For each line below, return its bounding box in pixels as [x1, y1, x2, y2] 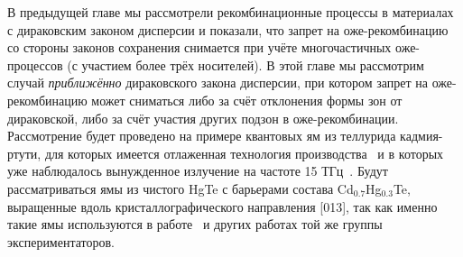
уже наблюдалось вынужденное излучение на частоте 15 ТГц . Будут [7, 161, 388, 180]
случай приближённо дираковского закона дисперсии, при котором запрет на [7, 73, 429, 92]
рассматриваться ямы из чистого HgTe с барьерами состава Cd [7, 179, 354, 197]
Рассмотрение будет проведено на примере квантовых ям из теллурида [7, 126, 396, 145]
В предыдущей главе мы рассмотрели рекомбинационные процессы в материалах [7, 3, 454, 21]
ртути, [7, 143, 42, 162]
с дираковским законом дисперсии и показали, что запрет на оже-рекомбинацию [7, 20, 449, 39]
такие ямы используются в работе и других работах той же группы [7, 215, 383, 234]
